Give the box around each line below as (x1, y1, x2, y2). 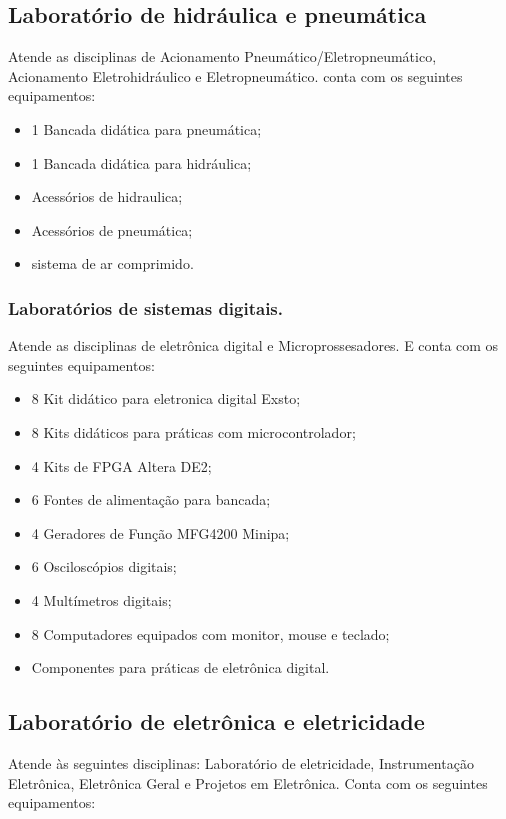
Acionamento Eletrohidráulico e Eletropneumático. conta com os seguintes (8, 65, 463, 86)
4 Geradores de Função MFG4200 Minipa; (31, 522, 290, 543)
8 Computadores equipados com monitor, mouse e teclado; (31, 623, 390, 644)
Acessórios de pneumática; (31, 219, 193, 240)
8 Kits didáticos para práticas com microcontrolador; (31, 421, 356, 442)
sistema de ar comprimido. (31, 253, 194, 274)
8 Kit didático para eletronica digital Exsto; (31, 388, 301, 409)
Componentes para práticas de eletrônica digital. (31, 657, 330, 678)
